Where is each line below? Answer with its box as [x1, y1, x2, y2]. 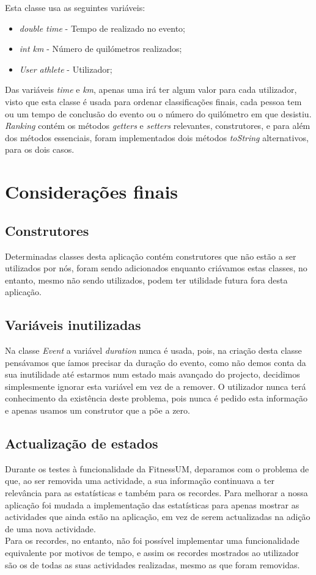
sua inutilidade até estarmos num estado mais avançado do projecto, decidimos [5, 368, 300, 381]
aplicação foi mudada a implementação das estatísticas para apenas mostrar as [5, 498, 299, 511]
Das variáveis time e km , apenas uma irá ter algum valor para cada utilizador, [5, 83, 297, 96]
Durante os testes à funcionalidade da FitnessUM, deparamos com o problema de [5, 462, 309, 475]
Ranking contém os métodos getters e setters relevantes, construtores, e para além [5, 119, 310, 132]
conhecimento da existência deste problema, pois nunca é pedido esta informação [5, 392, 308, 405]
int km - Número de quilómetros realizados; [19, 42, 182, 55]
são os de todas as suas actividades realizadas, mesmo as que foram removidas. [5, 558, 300, 571]
